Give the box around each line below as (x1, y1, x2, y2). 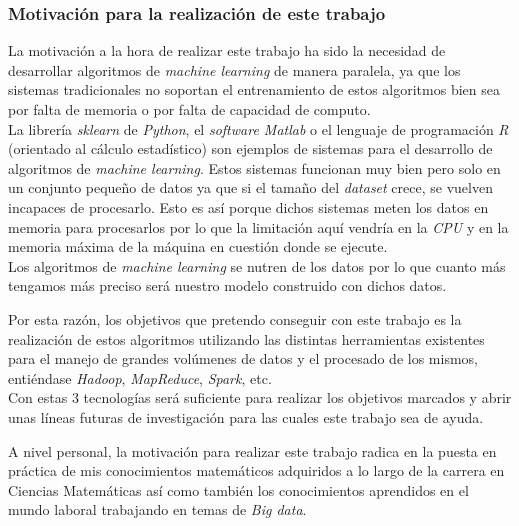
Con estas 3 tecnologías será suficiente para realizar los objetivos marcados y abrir (8, 387, 512, 408)
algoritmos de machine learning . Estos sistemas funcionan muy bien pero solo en (8, 157, 501, 178)
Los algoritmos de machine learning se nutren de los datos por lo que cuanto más (8, 255, 506, 276)
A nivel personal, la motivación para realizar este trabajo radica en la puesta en (8, 440, 497, 461)
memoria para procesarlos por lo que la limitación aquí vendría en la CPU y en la (8, 216, 509, 237)
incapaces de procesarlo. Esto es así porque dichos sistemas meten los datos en (8, 196, 489, 217)
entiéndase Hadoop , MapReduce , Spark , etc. (8, 367, 272, 388)
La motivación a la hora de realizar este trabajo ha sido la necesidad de (8, 40, 446, 61)
